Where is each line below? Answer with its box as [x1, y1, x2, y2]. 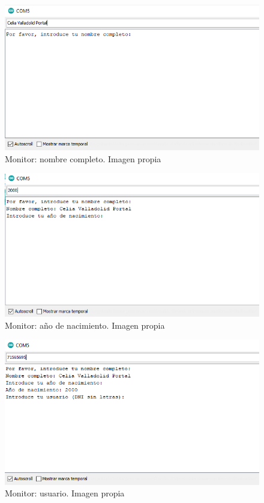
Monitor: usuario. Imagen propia [5, 487, 125, 499]
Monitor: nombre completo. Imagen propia [5, 152, 161, 165]
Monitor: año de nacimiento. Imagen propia [5, 319, 165, 331]
